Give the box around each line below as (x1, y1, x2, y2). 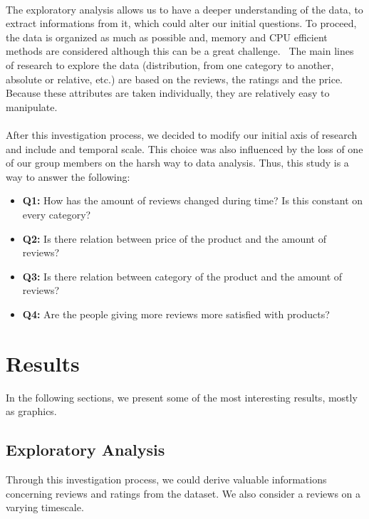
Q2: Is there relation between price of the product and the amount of (22, 231, 326, 246)
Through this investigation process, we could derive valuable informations (6, 471, 327, 486)
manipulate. (6, 99, 58, 114)
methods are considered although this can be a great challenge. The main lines (6, 43, 354, 58)
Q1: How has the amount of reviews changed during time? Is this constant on (22, 193, 363, 208)
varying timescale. (6, 500, 84, 515)
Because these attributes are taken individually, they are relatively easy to (6, 85, 330, 100)
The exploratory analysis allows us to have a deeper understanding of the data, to (6, 1, 363, 16)
